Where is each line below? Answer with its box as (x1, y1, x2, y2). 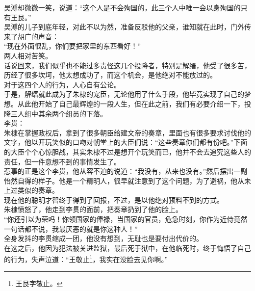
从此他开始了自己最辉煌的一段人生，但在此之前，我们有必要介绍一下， (17, 98, 244, 108)
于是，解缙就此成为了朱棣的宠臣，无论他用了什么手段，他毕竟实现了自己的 (4, 89, 244, 99)
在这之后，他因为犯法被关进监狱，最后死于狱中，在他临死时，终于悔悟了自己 (4, 242, 251, 253)
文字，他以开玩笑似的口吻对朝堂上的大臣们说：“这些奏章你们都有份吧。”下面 (4, 137, 248, 147)
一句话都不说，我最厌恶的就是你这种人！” (4, 223, 138, 234)
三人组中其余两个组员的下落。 (10, 108, 107, 118)
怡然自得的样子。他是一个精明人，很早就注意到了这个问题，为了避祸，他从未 (4, 175, 251, 185)
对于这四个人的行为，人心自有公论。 (4, 79, 121, 89)
